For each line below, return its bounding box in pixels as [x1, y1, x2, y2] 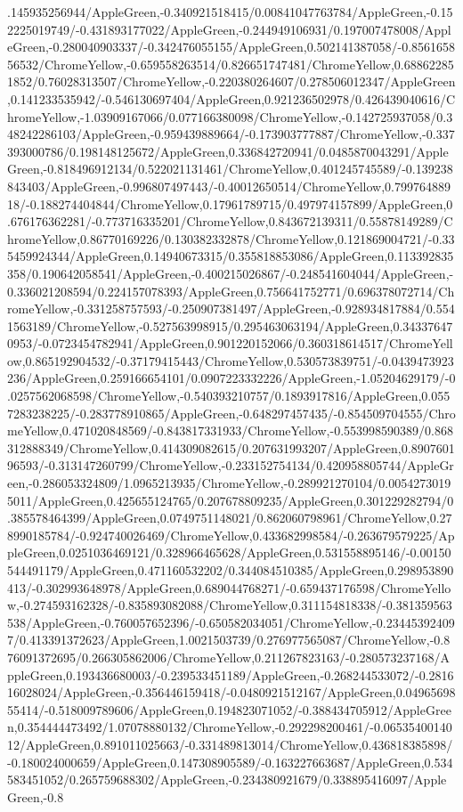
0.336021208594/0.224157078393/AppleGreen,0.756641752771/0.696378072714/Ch [7, 281, 455, 300]
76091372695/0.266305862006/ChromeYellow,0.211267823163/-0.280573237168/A [7, 647, 451, 666]
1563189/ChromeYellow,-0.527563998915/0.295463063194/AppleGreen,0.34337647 [7, 316, 453, 335]
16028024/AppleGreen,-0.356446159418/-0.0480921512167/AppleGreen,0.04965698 [7, 683, 456, 702]
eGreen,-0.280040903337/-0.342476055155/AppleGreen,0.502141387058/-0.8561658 [7, 37, 456, 56]
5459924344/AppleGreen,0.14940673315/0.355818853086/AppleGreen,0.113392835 [7, 247, 454, 265]
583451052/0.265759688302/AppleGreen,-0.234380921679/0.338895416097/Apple [7, 770, 447, 789]
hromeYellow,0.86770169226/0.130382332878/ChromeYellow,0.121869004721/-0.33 [7, 229, 455, 248]
